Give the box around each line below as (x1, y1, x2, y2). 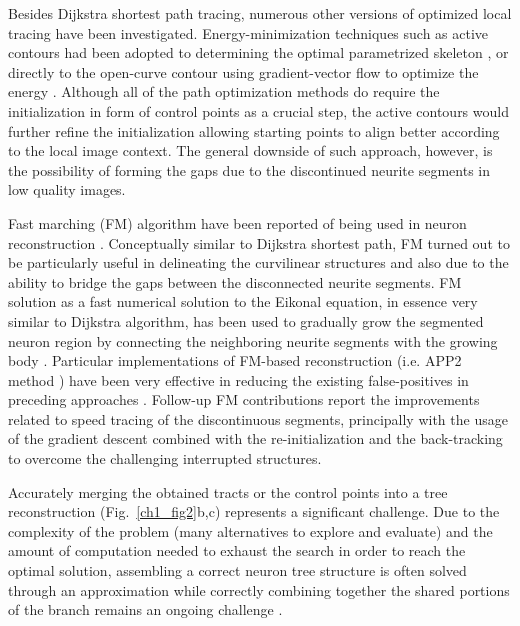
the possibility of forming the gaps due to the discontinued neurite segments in (8, 159, 490, 180)
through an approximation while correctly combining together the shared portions (8, 579, 510, 600)
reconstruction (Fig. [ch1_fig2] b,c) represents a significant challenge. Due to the (8, 501, 500, 522)
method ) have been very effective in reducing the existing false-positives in (8, 369, 469, 390)
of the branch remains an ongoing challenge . (8, 599, 283, 620)
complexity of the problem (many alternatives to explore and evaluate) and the (8, 520, 493, 541)
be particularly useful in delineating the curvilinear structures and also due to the (8, 252, 509, 273)
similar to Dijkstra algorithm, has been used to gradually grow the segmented (8, 310, 484, 331)
